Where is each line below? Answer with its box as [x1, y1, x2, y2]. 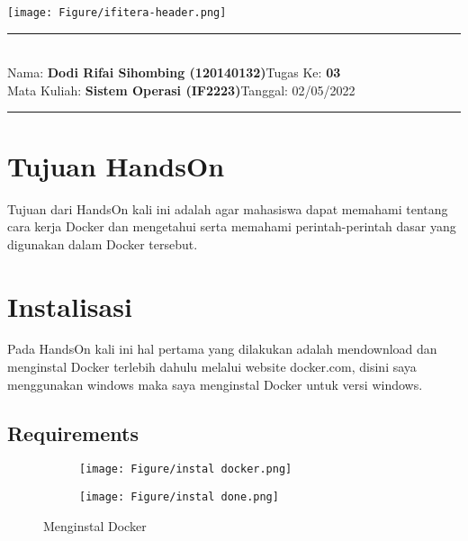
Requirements [7, 419, 139, 446]
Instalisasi [7, 287, 132, 324]
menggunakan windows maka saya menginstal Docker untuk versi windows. [7, 374, 423, 393]
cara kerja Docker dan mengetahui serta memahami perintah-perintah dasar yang [7, 217, 456, 236]
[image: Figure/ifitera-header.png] [7, 6, 227, 19]
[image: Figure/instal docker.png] [79, 463, 292, 476]
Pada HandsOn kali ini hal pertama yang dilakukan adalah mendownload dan [7, 339, 437, 358]
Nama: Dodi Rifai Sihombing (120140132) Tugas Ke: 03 [7, 63, 341, 82]
